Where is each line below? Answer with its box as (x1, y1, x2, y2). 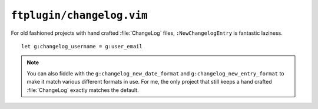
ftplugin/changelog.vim (11, 9, 148, 22)
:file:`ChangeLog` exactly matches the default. (26, 86, 139, 94)
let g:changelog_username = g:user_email (21, 43, 143, 49)
